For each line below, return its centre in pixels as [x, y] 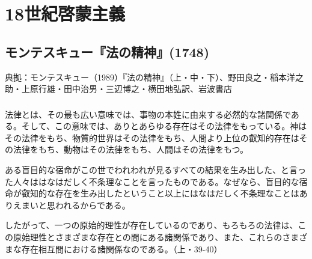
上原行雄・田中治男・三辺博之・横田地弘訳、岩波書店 [127, 89]
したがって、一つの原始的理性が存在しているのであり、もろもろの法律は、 [151, 225]
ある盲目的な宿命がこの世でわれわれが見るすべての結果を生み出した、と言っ [156, 170]
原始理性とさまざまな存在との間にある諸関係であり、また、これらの [148, 237]
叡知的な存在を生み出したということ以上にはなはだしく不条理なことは [160, 193]
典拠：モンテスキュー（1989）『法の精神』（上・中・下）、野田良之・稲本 [146, 77]
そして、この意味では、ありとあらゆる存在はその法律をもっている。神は [164, 126]
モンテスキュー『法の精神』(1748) [107, 51]
